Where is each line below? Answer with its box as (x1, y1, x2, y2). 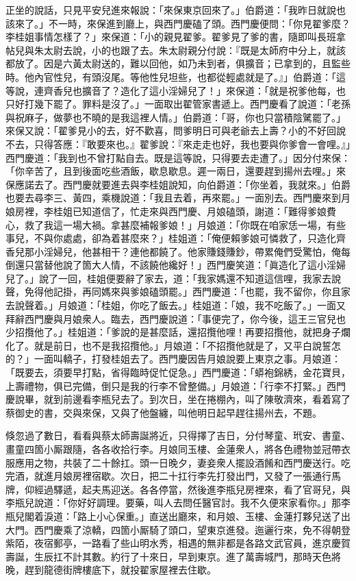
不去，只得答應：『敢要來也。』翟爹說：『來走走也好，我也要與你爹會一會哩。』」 (5, 136, 351, 151)
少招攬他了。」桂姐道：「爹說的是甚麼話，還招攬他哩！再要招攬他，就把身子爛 (5, 325, 351, 339)
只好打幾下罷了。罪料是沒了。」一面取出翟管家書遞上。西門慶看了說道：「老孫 (5, 97, 351, 111)
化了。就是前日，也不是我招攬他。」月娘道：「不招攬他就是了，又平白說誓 (5, 338, 331, 352)
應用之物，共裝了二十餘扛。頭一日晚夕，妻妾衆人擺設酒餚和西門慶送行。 (14, 455, 341, 469)
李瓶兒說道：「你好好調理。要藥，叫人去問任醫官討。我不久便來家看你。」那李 (5, 495, 351, 510)
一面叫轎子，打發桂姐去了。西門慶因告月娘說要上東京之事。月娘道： (34, 351, 341, 366)
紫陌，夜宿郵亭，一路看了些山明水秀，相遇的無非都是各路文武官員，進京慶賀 (5, 536, 351, 550)
